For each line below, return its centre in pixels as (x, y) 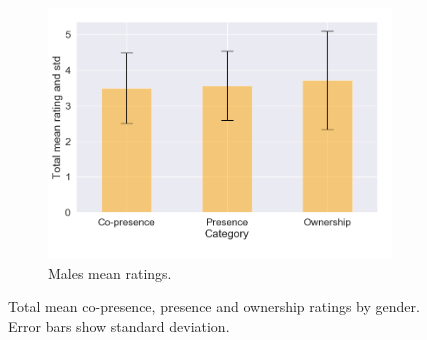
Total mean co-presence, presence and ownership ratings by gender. (214, 306)
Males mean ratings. (110, 272)
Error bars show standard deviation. (119, 325)
